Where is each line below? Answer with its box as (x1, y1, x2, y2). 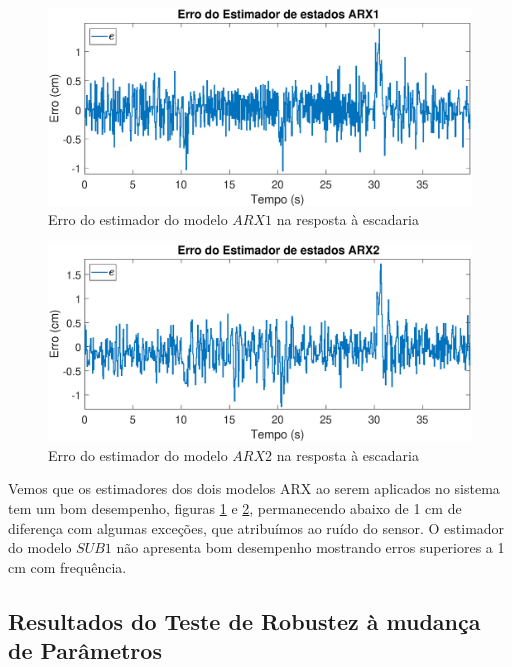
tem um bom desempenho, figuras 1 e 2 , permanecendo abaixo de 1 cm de (8, 497, 462, 518)
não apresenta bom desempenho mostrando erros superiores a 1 (116, 537, 505, 558)
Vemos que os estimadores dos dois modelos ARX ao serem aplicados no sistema (8, 478, 500, 499)
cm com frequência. (8, 556, 127, 577)
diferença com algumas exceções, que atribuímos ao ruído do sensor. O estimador (8, 517, 505, 538)
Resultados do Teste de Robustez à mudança (8, 605, 481, 636)
